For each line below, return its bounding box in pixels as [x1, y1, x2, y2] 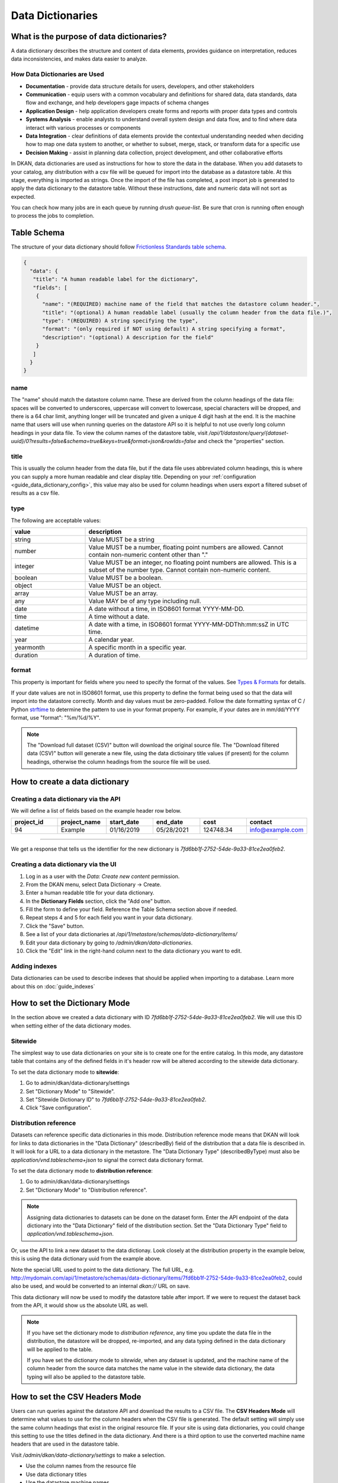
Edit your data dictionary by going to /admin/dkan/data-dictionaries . [25, 939, 193, 946]
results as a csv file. [11, 489, 60, 497]
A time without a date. [88, 612, 150, 620]
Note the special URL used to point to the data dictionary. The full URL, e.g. [11, 1266, 195, 1273]
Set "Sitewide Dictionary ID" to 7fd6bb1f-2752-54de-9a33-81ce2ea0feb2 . [25, 1096, 207, 1103]
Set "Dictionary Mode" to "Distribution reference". [25, 1186, 147, 1194]
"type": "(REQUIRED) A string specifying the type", [42, 317, 198, 324]
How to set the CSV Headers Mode [11, 1392, 141, 1402]
